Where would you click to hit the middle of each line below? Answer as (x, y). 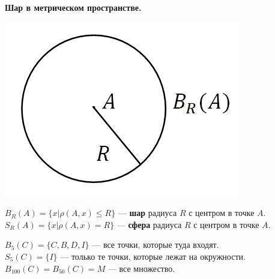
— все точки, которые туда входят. (156, 244)
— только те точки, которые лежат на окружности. (153, 256)
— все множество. (141, 268)
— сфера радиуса (149, 224)
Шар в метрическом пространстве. (73, 7)
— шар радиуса (147, 213)
